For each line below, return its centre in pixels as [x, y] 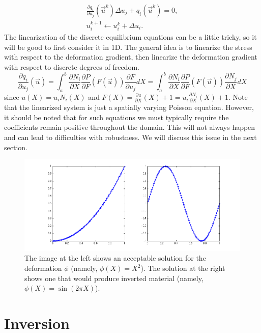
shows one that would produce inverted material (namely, [114, 278]
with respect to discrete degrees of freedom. [72, 67]
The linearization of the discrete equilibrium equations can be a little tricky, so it [130, 37]
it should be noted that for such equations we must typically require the [117, 117]
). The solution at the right [183, 268]
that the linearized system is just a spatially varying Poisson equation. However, [129, 107]
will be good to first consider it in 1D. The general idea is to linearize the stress [128, 47]
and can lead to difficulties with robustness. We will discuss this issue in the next [130, 137]
